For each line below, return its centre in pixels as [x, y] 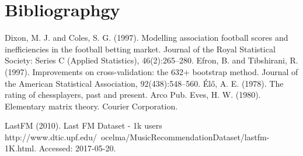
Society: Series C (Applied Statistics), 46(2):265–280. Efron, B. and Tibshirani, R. [151, 60]
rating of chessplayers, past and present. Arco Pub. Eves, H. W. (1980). [133, 95]
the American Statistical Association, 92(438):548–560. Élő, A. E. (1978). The [144, 83]
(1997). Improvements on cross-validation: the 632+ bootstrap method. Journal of [151, 71]
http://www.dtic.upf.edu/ [51, 136]
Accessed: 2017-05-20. [77, 148]
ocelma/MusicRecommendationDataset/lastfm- [185, 136]
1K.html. [21, 148]
